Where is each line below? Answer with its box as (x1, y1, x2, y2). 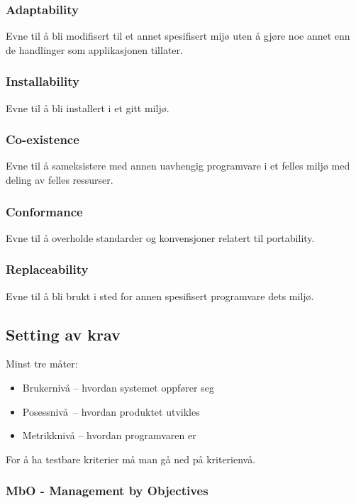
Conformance (6, 202, 83, 220)
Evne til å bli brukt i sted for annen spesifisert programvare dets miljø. (6, 288, 314, 303)
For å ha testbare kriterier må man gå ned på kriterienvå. (6, 451, 256, 466)
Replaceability (6, 260, 89, 278)
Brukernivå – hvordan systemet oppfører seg (22, 380, 214, 395)
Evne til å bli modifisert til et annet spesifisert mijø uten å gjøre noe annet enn (6, 28, 350, 43)
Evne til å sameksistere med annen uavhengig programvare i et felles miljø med (6, 158, 350, 173)
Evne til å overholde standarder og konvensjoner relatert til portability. (6, 230, 315, 245)
